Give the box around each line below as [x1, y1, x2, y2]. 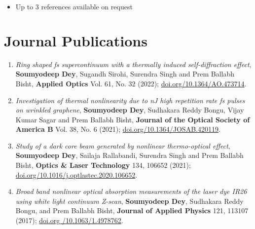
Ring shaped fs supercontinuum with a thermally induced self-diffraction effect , [15, 59, 252, 69]
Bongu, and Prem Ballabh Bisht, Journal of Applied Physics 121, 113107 [15, 205, 249, 216]
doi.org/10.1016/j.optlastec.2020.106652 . [15, 169, 138, 180]
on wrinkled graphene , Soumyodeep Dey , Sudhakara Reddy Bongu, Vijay [15, 105, 244, 115]
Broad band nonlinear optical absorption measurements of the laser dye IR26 [15, 186, 247, 196]
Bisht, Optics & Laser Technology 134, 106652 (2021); [15, 160, 191, 170]
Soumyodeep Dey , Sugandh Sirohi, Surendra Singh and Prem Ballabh [15, 69, 234, 79]
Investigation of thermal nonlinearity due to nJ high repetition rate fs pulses [15, 95, 245, 105]
